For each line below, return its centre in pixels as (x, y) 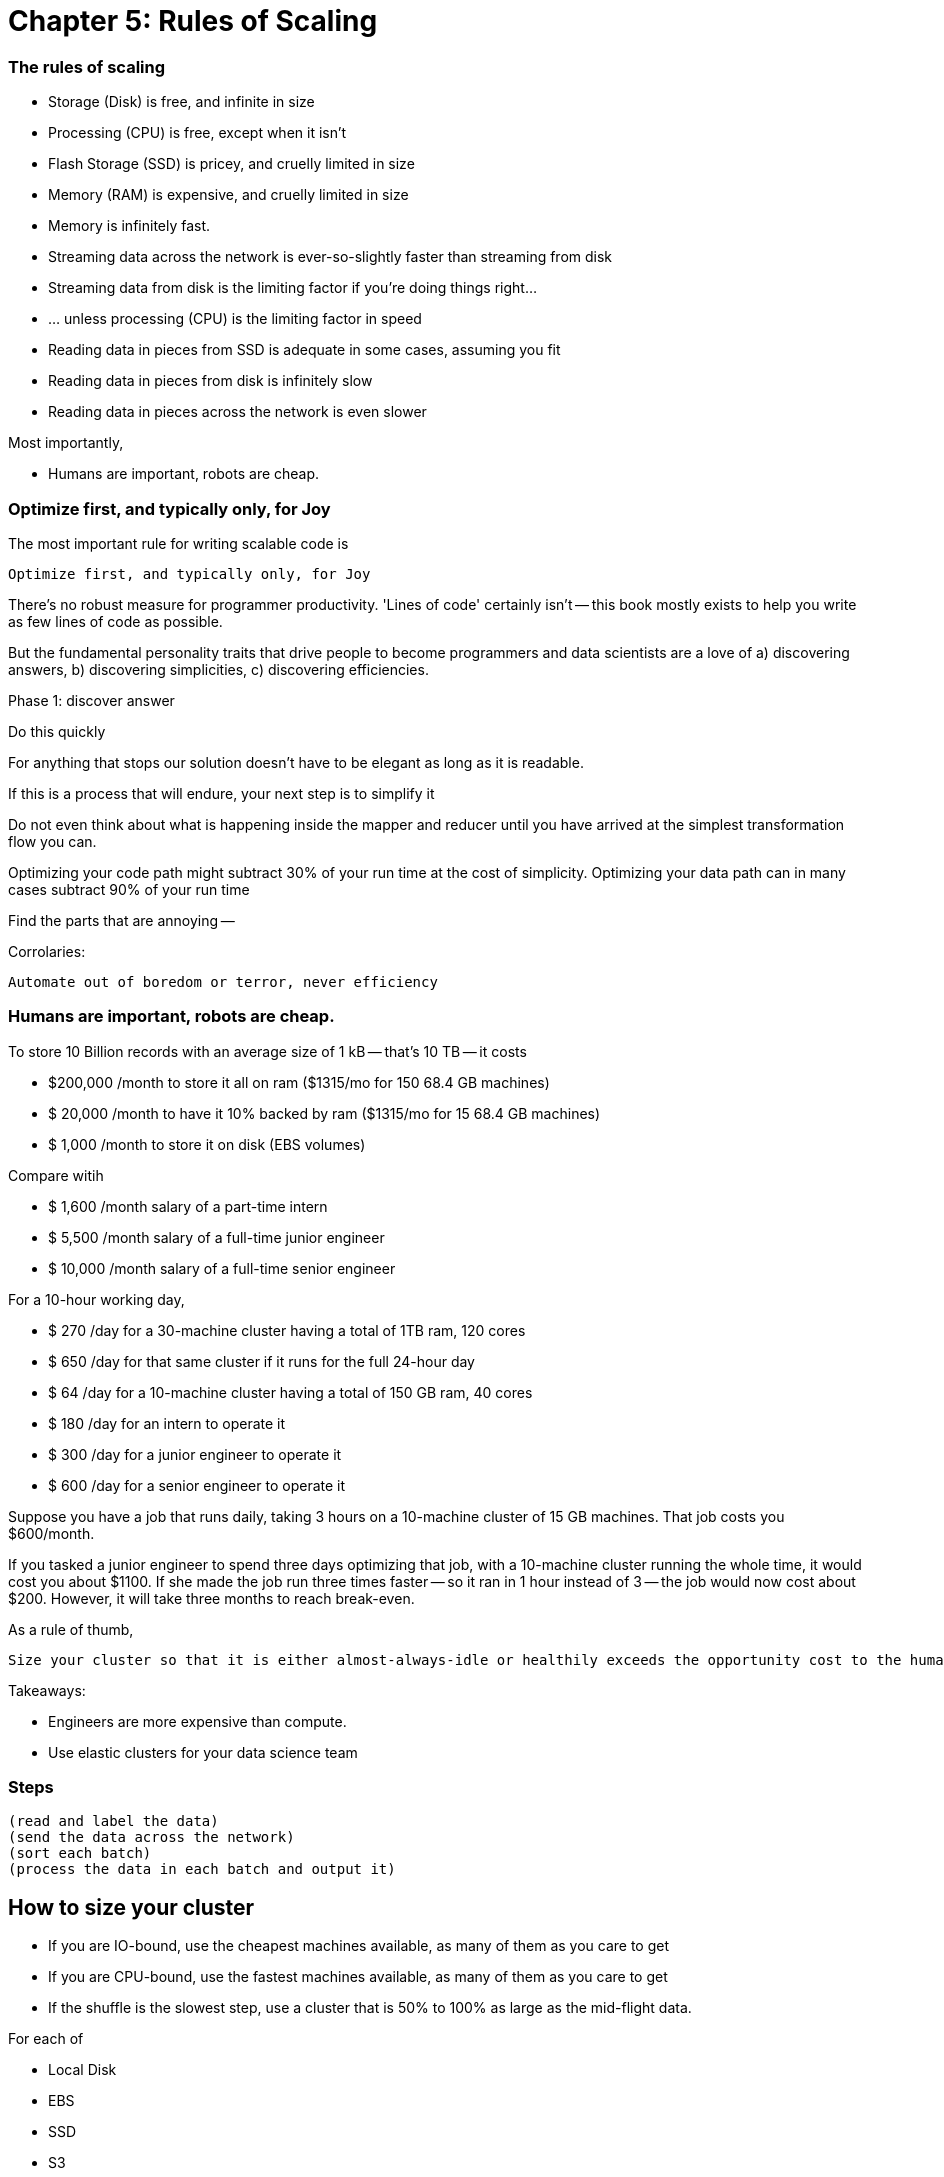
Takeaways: (47, 1690)
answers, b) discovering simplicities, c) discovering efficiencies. (218, 669)
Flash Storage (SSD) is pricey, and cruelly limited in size (231, 164)
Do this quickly (57, 731)
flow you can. (52, 841)
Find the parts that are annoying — (121, 920)
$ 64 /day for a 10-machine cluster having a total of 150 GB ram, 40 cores (290, 1392)
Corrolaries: (47, 951)
